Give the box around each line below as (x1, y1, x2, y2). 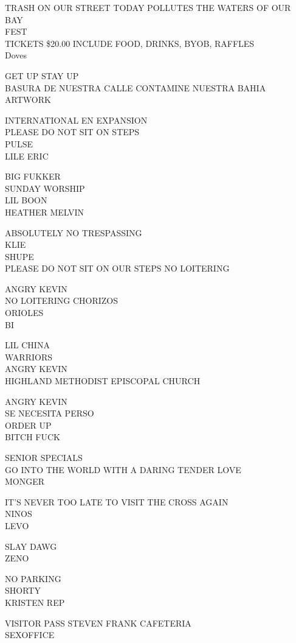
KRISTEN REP (5, 596, 65, 608)
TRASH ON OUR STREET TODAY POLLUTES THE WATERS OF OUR (5, 1, 291, 13)
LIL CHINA (5, 339, 50, 351)
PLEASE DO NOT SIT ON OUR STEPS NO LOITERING (5, 262, 230, 275)
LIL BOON (5, 194, 47, 206)
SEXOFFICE (5, 628, 55, 641)
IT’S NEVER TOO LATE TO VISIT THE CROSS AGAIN (5, 495, 229, 508)
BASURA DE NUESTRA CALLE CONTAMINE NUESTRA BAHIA (5, 81, 266, 94)
